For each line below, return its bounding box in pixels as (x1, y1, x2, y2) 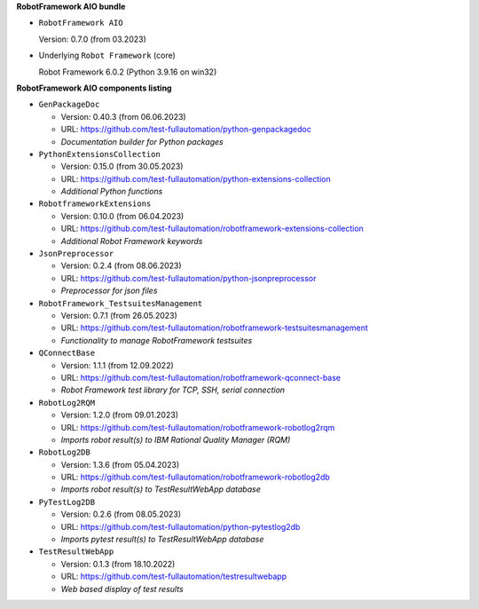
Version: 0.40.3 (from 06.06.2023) (60, 111, 186, 122)
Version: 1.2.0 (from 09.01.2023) (60, 409, 179, 421)
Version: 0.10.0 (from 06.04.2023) (60, 210, 185, 221)
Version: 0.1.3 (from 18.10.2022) (60, 558, 176, 569)
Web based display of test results (60, 583, 184, 594)
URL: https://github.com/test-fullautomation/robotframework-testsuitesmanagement (60, 322, 368, 333)
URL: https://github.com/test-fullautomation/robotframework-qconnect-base (60, 372, 342, 383)
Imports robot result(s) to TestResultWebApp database (60, 484, 261, 494)
